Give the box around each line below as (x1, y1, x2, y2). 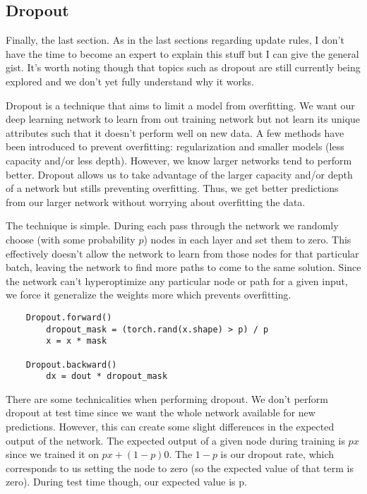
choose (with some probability (6, 231, 136, 246)
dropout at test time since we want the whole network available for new (6, 405, 315, 420)
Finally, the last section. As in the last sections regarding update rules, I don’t (6, 32, 344, 47)
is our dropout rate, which (220, 447, 335, 462)
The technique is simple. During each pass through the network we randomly (6, 218, 339, 233)
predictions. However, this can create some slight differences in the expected (6, 419, 335, 434)
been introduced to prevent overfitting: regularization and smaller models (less (6, 139, 344, 154)
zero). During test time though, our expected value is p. (6, 474, 247, 489)
